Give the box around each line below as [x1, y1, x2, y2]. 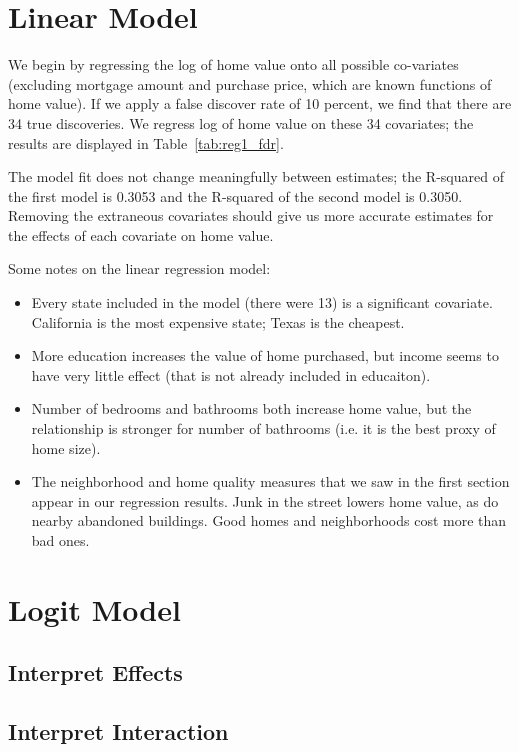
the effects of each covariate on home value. [8, 224, 274, 245]
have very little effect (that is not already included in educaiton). [31, 364, 431, 385]
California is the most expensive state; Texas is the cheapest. [31, 311, 405, 332]
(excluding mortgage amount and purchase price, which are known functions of [8, 73, 492, 94]
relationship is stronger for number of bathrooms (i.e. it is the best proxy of [31, 418, 496, 439]
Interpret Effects [8, 657, 183, 688]
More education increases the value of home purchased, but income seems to [31, 345, 499, 366]
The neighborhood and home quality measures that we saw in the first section [31, 471, 510, 492]
